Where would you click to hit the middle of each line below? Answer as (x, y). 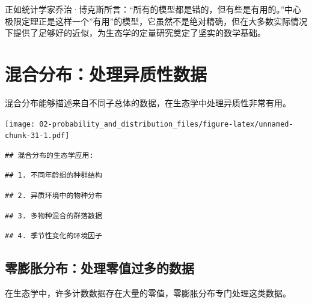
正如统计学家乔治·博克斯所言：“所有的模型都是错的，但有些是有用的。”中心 (153, 9)
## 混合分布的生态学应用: (49, 155)
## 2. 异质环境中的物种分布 (54, 196)
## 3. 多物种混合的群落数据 (54, 216)
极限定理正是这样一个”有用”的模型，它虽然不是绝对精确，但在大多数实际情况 (156, 21)
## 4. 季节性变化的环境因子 (54, 236)
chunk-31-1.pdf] (37, 136)
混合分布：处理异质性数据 (106, 73)
